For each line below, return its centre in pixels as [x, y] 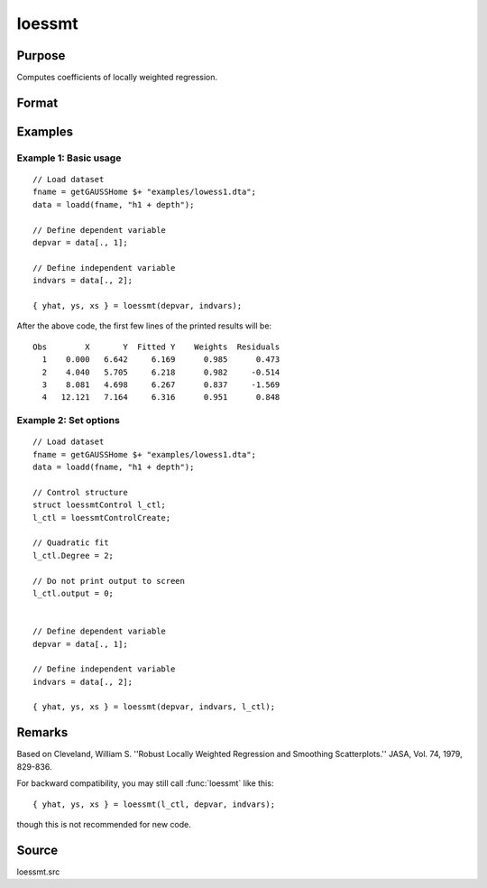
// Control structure [80, 492]
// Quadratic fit [71, 543]
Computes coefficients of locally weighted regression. [117, 78]
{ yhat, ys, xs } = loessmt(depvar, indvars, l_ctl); [154, 707]
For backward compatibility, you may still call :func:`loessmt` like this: [145, 783]
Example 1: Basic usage [69, 158]
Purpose [41, 55]
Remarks [42, 732]
